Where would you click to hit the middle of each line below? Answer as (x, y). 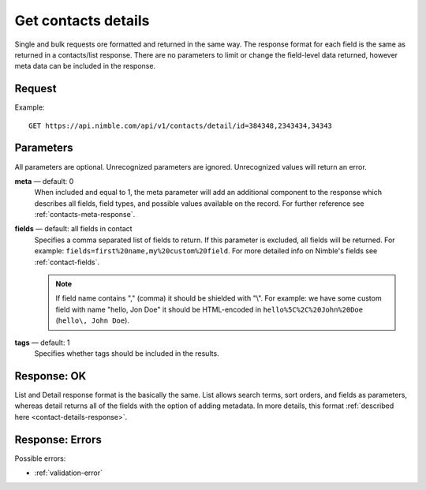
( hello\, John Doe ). (93, 320)
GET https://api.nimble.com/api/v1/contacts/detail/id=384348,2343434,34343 (181, 125)
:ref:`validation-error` (68, 473)
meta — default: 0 (44, 181)
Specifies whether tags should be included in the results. (127, 353)
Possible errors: (40, 458)
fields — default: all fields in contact (74, 229)
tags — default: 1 (42, 342)
